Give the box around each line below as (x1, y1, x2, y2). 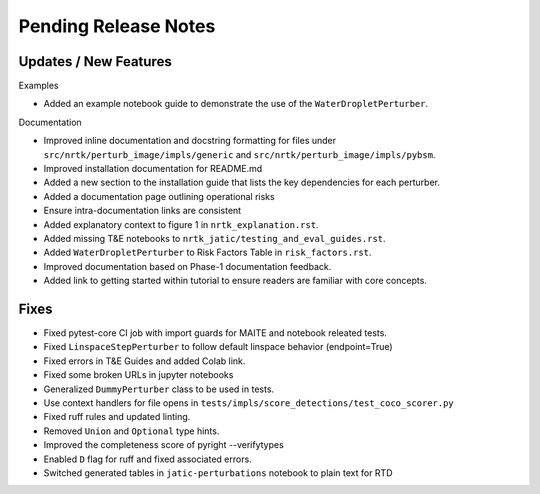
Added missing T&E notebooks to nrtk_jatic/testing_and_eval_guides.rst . (43, 232, 386, 244)
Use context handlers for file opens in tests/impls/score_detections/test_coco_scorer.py (43, 397, 454, 409)
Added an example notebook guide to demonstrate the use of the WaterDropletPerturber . (43, 98, 429, 110)
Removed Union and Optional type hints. (43, 425, 220, 437)
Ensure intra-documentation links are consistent (43, 205, 242, 217)
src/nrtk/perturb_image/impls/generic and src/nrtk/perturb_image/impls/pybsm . (43, 148, 436, 160)
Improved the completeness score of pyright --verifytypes (43, 439, 284, 451)
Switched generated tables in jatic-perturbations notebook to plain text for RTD (43, 466, 394, 479)
